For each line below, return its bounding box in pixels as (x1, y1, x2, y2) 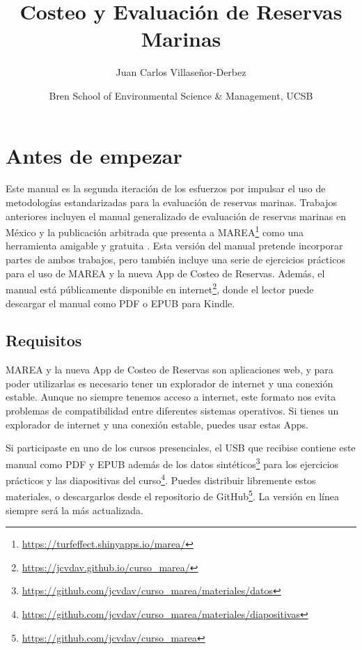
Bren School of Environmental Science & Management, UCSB (49, 88, 313, 102)
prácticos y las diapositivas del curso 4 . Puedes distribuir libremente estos (6, 471, 316, 487)
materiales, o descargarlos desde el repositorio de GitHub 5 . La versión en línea (6, 487, 339, 504)
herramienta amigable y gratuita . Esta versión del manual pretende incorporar (6, 238, 343, 253)
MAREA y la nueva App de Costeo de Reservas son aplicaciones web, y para (6, 362, 333, 377)
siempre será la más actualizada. (6, 502, 143, 517)
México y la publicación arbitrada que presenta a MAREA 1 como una (6, 223, 304, 239)
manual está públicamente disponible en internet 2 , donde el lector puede (6, 280, 314, 296)
